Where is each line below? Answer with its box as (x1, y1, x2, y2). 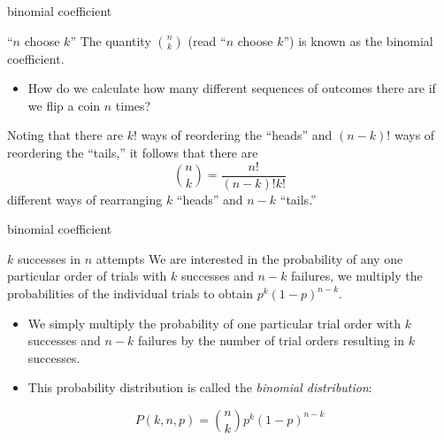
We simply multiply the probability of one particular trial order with (27, 313, 401, 332)
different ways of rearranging (7, 189, 163, 208)
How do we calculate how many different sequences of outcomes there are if (27, 79, 436, 97)
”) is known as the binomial (283, 31, 433, 50)
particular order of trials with (7, 266, 167, 285)
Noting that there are (7, 126, 124, 144)
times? (115, 96, 151, 114)
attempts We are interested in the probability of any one (96, 249, 403, 267)
